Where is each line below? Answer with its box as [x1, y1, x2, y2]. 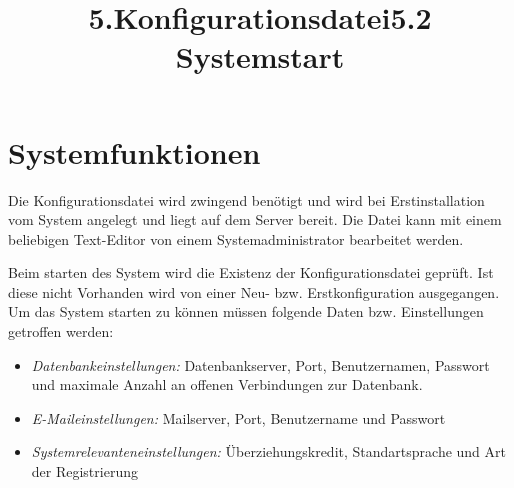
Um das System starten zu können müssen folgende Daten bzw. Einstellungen [8, 301, 484, 322]
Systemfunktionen [8, 131, 261, 172]
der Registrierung [31, 461, 138, 482]
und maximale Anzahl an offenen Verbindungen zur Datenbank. [31, 374, 423, 395]
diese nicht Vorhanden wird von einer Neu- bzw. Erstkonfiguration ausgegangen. [8, 281, 500, 302]
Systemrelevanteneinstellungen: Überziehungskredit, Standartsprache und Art [31, 441, 506, 462]
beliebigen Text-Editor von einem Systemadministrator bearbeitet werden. [8, 228, 464, 249]
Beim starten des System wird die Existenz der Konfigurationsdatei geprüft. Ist [8, 262, 494, 283]
